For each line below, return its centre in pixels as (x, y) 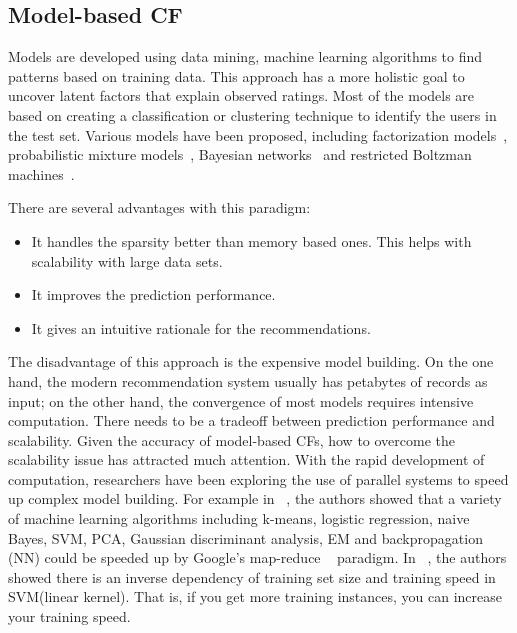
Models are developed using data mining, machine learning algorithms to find (245, 56)
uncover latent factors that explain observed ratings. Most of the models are (241, 95)
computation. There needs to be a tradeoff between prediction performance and (251, 420)
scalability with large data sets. (127, 260)
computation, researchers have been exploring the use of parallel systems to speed (258, 478)
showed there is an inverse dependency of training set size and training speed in (252, 576)
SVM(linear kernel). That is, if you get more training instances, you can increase (255, 596)
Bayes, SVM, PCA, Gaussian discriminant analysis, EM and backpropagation (245, 537)
